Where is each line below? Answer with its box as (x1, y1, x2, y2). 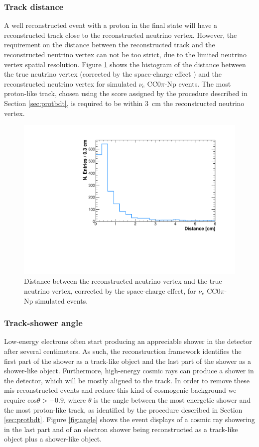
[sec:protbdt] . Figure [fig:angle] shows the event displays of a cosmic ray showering (4, 414, 255, 425)
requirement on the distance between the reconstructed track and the (4, 39, 215, 50)
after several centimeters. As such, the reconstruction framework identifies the (4, 346, 242, 356)
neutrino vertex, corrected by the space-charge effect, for (24, 286, 196, 296)
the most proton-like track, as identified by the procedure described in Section (4, 404, 243, 415)
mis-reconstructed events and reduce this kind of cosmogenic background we (4, 385, 237, 395)
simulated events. (35, 295, 88, 306)
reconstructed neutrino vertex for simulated (4, 78, 136, 89)
